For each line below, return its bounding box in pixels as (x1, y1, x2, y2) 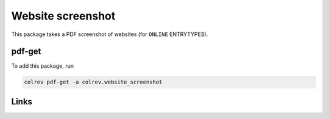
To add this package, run (11, 62, 74, 70)
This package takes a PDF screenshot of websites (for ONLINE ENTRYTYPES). (11, 31, 208, 38)
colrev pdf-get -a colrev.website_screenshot (24, 79, 163, 85)
